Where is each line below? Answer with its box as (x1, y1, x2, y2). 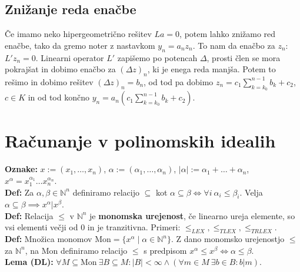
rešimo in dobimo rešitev (5, 75, 94, 88)
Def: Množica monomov (5, 233, 92, 245)
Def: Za (5, 186, 34, 198)
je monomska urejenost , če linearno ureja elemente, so (89, 209, 295, 221)
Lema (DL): (5, 256, 54, 268)
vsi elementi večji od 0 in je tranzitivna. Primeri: (5, 221, 181, 233)
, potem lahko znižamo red (179, 28, 276, 40)
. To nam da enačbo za (192, 39, 275, 51)
